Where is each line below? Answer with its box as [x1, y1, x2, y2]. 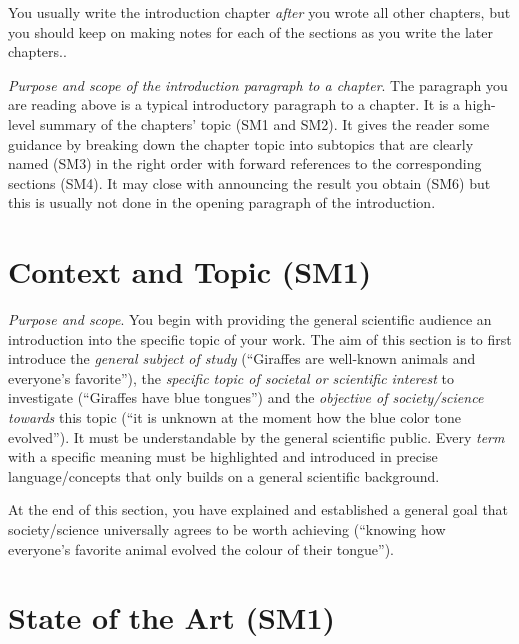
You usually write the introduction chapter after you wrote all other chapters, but [8, 2, 511, 22]
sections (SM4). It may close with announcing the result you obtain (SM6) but [8, 172, 491, 193]
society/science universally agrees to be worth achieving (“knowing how [8, 519, 446, 539]
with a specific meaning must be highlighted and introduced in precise [8, 446, 438, 467]
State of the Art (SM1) [8, 597, 336, 638]
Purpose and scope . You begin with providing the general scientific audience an [8, 309, 492, 330]
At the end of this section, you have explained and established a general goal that [8, 499, 509, 520]
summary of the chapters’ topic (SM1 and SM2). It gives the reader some [39, 113, 490, 134]
